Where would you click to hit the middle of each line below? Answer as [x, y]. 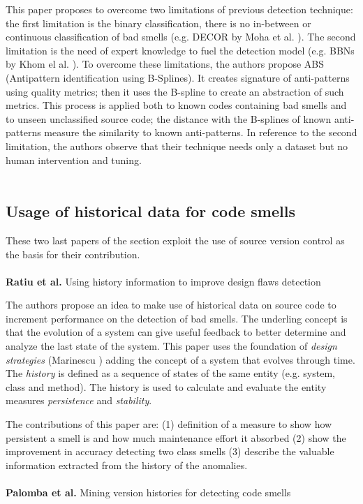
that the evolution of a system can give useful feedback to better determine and [176, 332]
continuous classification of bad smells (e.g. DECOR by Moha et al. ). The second [181, 37]
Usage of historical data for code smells [150, 211]
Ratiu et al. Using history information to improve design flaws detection [163, 281]
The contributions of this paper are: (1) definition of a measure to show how [169, 424]
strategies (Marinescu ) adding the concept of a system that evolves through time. [180, 359]
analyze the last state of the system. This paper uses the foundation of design [171, 346]
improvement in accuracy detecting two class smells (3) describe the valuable [170, 451]
